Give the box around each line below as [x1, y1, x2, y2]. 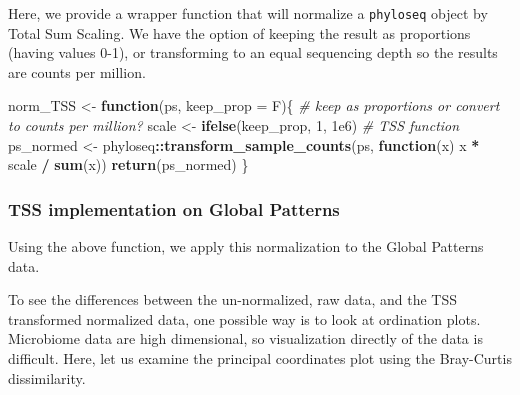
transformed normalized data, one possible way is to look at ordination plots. [8, 308, 481, 329]
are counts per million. [8, 61, 146, 82]
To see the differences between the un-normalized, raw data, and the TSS [8, 289, 458, 310]
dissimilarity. [8, 367, 86, 388]
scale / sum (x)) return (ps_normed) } [8, 154, 249, 175]
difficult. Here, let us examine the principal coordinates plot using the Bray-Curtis [8, 348, 512, 368]
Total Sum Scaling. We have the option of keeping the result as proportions [8, 22, 471, 43]
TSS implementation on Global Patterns [8, 196, 340, 221]
